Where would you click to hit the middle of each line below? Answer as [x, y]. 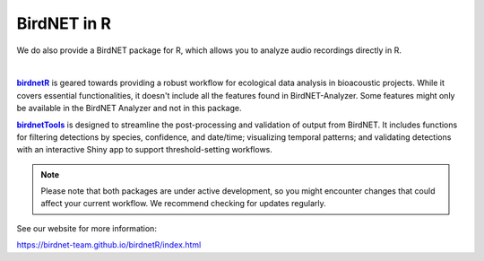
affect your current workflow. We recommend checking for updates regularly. [183, 204]
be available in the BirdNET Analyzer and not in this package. [129, 109]
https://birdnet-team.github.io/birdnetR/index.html [109, 245]
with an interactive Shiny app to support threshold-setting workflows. [145, 150]
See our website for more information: [86, 228]
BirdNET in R [64, 23]
